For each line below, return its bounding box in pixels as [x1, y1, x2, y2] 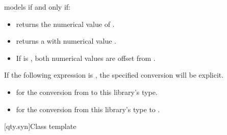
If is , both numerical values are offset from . [16, 52, 156, 63]
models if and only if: [4, 2, 70, 12]
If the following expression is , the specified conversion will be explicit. [4, 70, 224, 80]
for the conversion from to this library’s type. [16, 86, 158, 97]
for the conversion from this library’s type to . [16, 104, 160, 114]
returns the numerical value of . [16, 18, 115, 29]
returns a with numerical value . [16, 36, 116, 46]
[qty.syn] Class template [4, 121, 77, 131]
